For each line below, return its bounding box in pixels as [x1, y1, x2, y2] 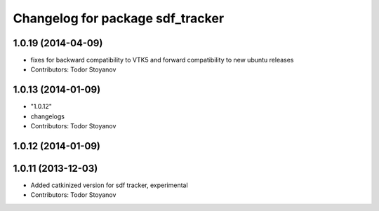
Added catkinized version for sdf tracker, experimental [30, 181, 189, 189]
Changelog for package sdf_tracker [13, 11, 225, 26]
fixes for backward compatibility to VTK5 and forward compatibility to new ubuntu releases [30, 56, 294, 64]
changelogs [30, 112, 65, 121]
